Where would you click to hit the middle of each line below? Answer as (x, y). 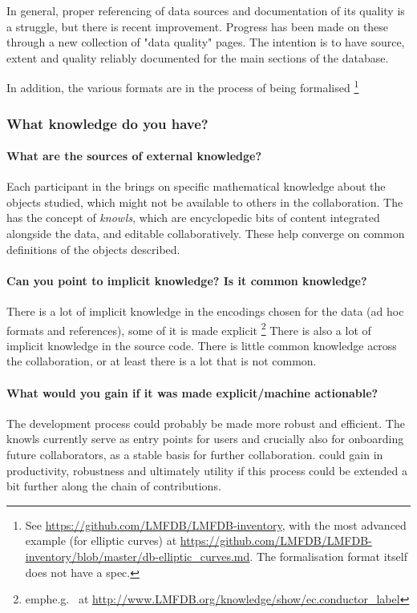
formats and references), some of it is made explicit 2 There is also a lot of (189, 329)
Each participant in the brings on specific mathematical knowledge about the (196, 186)
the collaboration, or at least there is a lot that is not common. (162, 361)
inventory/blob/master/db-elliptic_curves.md (138, 557)
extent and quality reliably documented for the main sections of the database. (198, 57)
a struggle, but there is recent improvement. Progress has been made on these (198, 26)
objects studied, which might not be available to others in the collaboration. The (205, 202)
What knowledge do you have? (107, 123)
